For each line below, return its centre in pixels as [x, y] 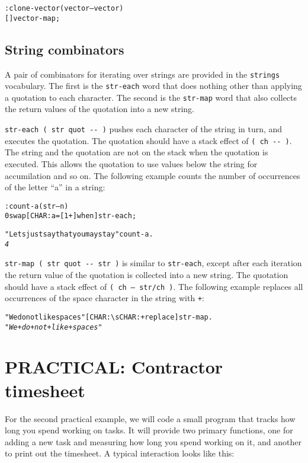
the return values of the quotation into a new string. [100, 109]
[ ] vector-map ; [33, 18]
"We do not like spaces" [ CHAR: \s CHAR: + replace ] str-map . [109, 317]
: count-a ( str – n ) [37, 206]
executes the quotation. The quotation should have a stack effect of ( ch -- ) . [148, 140]
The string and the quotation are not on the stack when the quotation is [137, 152]
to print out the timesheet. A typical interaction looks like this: [120, 453]
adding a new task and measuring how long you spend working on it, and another [153, 441]
